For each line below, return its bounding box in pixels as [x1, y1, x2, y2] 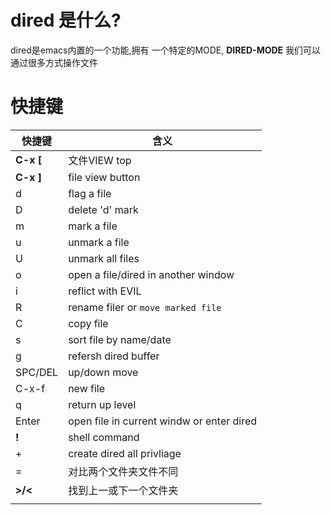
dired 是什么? [10, 9, 122, 32]
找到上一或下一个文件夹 [68, 483, 179, 497]
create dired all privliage [68, 446, 182, 460]
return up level [68, 397, 137, 411]
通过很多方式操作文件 [10, 56, 98, 68]
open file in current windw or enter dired [68, 414, 258, 428]
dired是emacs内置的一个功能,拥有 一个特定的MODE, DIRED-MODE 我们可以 [10, 44, 322, 56]
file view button [68, 170, 141, 184]
